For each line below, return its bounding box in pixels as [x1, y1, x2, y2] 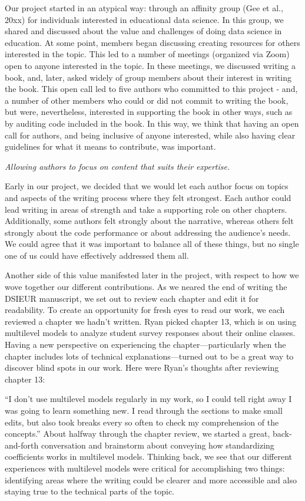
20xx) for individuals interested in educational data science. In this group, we [5, 13, 284, 25]
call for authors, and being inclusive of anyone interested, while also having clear [5, 128, 296, 141]
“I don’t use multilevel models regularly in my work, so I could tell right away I [5, 393, 292, 405]
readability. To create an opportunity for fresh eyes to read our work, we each [5, 304, 285, 316]
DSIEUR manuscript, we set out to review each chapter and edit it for [5, 292, 259, 304]
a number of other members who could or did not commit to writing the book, [5, 94, 289, 106]
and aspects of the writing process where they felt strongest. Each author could [5, 191, 291, 203]
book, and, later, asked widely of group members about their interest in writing [5, 71, 292, 83]
